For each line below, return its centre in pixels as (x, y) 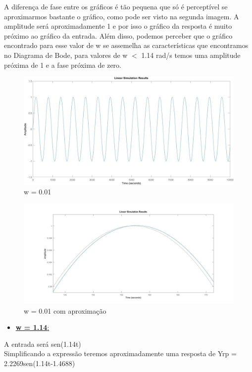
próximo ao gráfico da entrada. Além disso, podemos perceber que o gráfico (118, 35)
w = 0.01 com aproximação (65, 310)
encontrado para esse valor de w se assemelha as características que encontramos (126, 45)
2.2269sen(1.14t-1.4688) (40, 363)
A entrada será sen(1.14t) (43, 344)
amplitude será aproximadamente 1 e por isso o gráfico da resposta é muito (118, 26)
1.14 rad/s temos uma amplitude (191, 55)
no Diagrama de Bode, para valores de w (66, 55)
